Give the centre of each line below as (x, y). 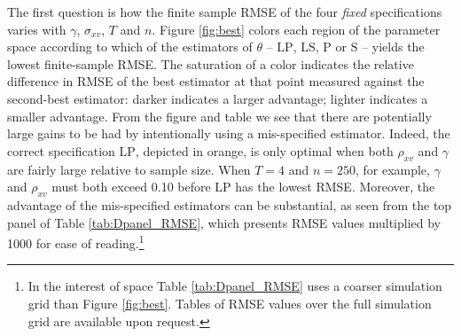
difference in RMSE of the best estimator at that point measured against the (216, 81)
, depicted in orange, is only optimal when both (264, 150)
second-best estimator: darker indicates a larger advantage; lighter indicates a (218, 98)
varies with (37, 29)
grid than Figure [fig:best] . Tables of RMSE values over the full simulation (230, 303)
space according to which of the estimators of (130, 47)
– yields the (393, 47)
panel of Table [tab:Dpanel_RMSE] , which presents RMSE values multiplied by (224, 222)
